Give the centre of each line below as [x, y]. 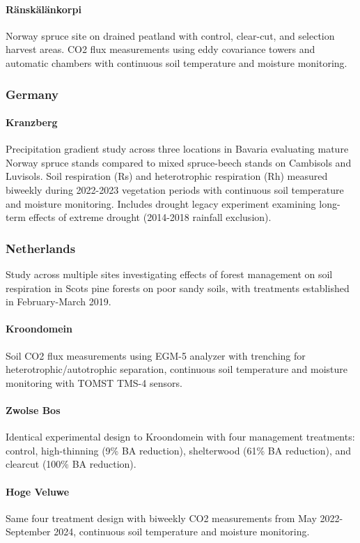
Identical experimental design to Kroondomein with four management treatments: [180, 437]
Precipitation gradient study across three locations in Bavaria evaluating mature [177, 149]
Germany [32, 94]
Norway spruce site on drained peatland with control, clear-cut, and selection [170, 35]
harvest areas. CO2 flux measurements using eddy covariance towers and [161, 49]
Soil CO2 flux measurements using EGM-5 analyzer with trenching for [156, 355]
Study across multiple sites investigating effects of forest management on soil [169, 274]
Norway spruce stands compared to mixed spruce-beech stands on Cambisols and [179, 162]
